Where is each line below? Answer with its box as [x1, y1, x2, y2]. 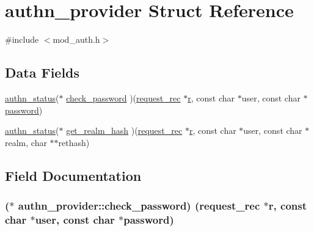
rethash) [58, 136, 90, 148]
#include [5, 33, 39, 46]
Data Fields [5, 63, 80, 82]
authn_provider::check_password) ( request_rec [18, 198, 260, 213]
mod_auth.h [53, 33, 100, 46]
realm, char [5, 136, 47, 148]
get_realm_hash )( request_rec [66, 124, 183, 137]
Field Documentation [5, 166, 142, 185]
